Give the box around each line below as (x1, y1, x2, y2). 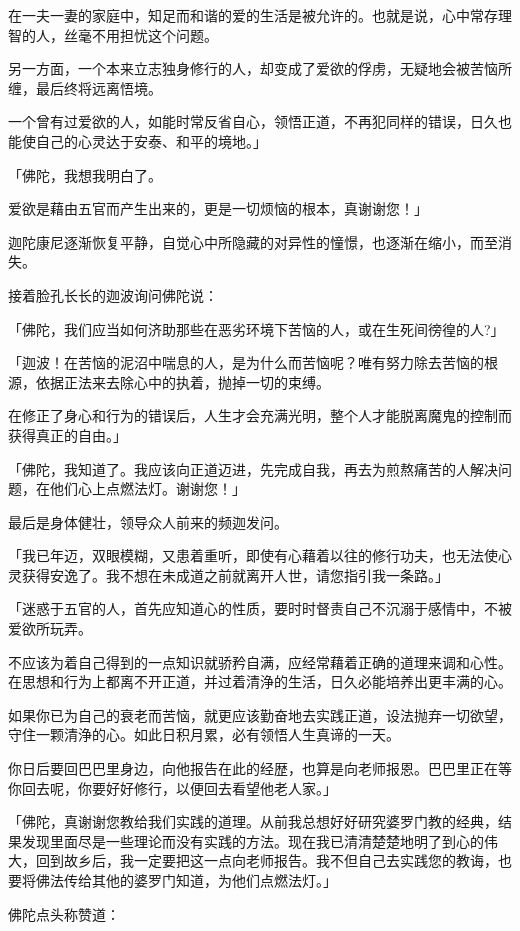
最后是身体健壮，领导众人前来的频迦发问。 (8, 511, 288, 532)
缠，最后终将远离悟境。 (8, 77, 162, 98)
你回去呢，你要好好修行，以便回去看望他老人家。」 (8, 777, 337, 798)
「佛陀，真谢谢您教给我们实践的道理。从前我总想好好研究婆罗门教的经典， (8, 811, 498, 832)
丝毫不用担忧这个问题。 (63, 24, 218, 45)
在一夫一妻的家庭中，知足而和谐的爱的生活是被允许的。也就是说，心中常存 (8, 5, 498, 25)
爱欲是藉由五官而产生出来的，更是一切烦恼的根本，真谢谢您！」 (8, 198, 428, 219)
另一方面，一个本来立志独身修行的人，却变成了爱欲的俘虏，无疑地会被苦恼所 (8, 58, 512, 79)
